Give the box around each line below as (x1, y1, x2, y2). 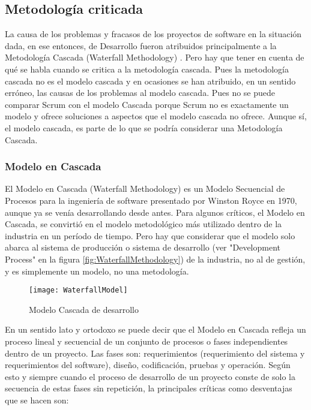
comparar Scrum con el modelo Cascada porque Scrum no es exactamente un (5, 98, 289, 110)
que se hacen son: (5, 393, 69, 406)
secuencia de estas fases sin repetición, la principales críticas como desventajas (5, 382, 292, 394)
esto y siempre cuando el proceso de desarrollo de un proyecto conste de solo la (5, 370, 295, 382)
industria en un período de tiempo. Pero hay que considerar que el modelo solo (5, 229, 295, 242)
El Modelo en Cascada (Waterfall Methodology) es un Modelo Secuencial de (5, 182, 285, 195)
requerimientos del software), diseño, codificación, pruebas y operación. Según (5, 358, 291, 371)
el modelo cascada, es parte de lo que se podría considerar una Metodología (5, 121, 283, 134)
